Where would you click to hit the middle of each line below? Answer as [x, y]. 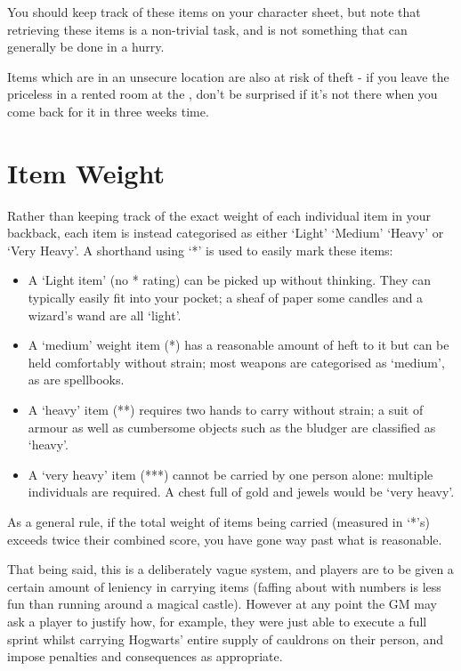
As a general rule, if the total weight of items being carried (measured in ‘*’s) [218, 521]
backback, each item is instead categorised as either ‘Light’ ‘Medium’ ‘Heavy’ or [226, 233]
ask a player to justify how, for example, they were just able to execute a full [217, 621]
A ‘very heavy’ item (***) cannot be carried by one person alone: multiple [230, 474]
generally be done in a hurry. [86, 47]
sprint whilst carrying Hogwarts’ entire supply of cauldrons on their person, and [226, 639]
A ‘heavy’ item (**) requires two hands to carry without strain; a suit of [226, 410]
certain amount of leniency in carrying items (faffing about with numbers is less [224, 586]
